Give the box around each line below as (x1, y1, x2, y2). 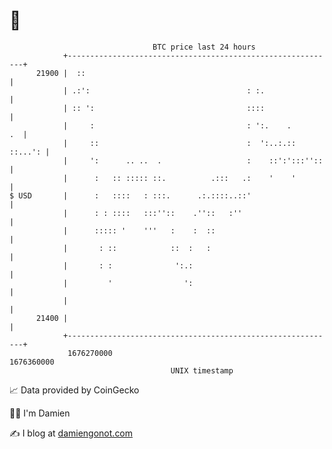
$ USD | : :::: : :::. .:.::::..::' (9, 190, 252, 201)
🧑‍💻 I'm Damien (9, 407, 71, 419)
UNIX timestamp (170, 365, 234, 376)
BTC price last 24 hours (152, 42, 256, 52)
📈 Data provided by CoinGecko (9, 384, 140, 396)
